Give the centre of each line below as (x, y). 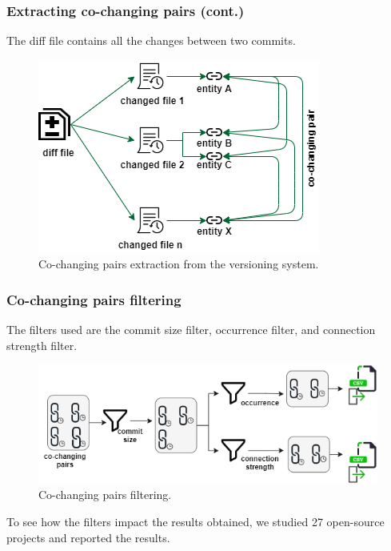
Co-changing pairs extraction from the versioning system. (179, 264)
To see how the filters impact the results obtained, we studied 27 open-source (195, 522)
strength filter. (42, 345)
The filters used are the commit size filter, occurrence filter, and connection (191, 330)
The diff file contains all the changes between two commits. (151, 40)
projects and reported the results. (88, 537)
